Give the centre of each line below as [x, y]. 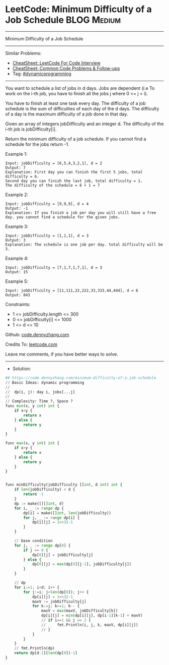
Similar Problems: [23, 53]
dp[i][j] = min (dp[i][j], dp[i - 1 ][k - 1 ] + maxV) [92, 616]
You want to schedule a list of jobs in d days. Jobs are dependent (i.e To [80, 88]
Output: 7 [16, 167]
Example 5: [17, 281]
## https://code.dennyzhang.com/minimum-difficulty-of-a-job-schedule [81, 378]
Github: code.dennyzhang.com [37, 334]
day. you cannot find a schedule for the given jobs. [63, 217]
